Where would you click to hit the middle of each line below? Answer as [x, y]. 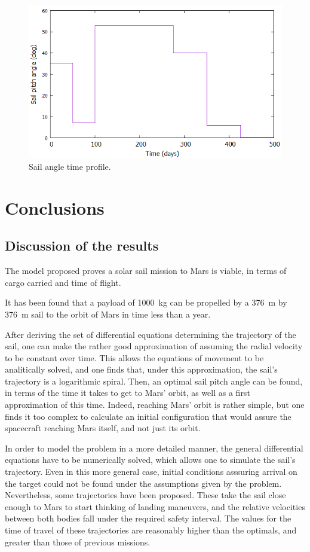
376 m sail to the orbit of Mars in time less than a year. [108, 314]
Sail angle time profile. [70, 166]
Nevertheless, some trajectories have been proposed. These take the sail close [145, 495]
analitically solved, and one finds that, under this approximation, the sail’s [141, 369]
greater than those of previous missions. [78, 542]
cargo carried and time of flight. [63, 282]
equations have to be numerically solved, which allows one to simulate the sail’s [150, 460]
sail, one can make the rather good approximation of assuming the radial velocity [154, 346]
